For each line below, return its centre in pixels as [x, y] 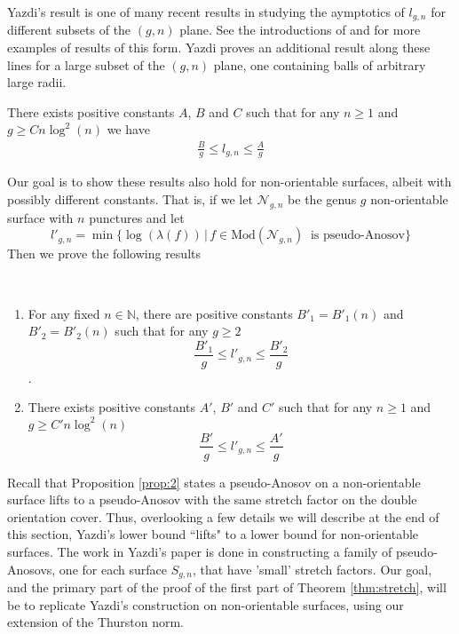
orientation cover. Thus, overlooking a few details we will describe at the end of [223, 516]
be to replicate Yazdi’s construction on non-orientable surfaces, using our [206, 604]
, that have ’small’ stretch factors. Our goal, [312, 569]
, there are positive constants [214, 313]
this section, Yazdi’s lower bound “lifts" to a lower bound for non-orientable [213, 534]
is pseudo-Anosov [357, 236]
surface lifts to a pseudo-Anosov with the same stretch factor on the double [212, 499]
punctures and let [137, 217]
